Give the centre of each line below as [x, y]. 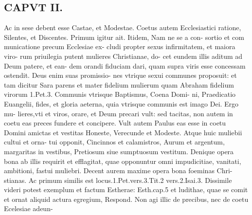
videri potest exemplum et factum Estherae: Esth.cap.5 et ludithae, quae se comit [126, 189]
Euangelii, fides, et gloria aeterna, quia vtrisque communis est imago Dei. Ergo [121, 103]
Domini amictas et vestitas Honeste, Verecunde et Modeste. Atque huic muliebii [123, 132]
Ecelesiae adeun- [28, 208]
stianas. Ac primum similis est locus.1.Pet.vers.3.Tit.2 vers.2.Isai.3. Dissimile [118, 180]
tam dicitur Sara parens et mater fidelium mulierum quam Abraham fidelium [119, 84]
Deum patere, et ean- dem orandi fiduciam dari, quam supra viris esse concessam [125, 65]
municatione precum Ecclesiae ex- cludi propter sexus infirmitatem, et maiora [120, 46]
